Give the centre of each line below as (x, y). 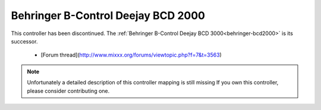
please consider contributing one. (68, 91)
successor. (24, 41)
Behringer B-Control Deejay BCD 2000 (108, 15)
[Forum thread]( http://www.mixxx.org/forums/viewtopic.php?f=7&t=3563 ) (131, 55)
